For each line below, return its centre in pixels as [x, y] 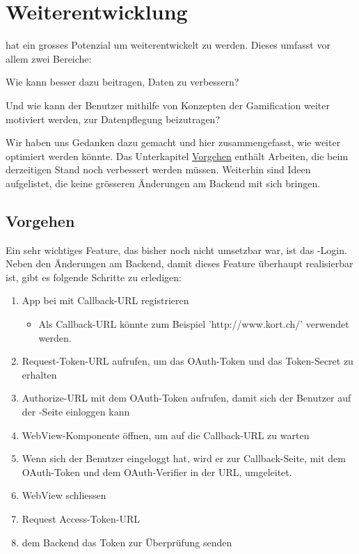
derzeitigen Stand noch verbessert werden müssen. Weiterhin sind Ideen [158, 169]
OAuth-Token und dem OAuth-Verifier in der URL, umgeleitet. [157, 472]
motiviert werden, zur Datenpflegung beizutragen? [113, 119]
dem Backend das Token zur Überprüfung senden [127, 542]
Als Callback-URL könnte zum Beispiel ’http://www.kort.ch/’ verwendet [194, 324]
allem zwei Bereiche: [49, 58]
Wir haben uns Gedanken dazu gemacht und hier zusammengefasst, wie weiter [173, 142]
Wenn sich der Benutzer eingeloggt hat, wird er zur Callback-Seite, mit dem [184, 458]
